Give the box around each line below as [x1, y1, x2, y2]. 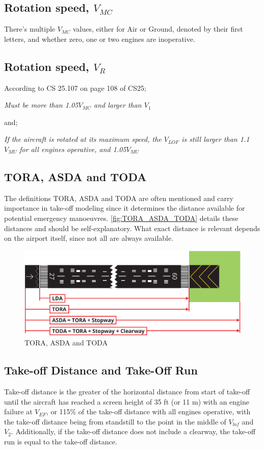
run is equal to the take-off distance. [4, 436, 117, 446]
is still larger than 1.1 [181, 134, 250, 144]
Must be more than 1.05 [4, 99, 78, 110]
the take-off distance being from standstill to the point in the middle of [4, 416, 226, 427]
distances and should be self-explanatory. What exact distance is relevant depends [4, 222, 260, 233]
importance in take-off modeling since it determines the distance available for [4, 203, 245, 213]
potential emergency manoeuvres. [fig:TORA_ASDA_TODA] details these [4, 212, 239, 223]
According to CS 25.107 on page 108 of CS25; [4, 82, 146, 93]
